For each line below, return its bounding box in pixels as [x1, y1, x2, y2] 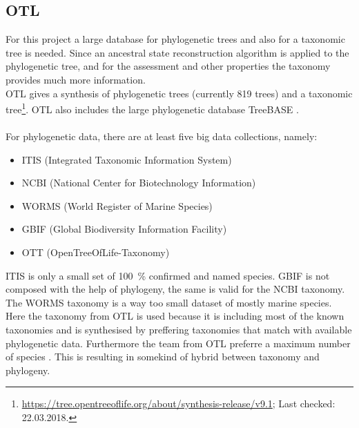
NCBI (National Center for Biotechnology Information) [21, 175, 256, 190]
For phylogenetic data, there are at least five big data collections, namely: [6, 129, 318, 144]
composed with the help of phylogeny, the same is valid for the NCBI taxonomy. [6, 282, 345, 296]
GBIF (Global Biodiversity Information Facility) [21, 222, 227, 236]
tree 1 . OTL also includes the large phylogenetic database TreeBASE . [6, 100, 299, 116]
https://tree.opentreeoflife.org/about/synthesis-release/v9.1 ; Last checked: [21, 396, 336, 411]
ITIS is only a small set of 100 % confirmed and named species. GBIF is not [6, 268, 330, 282]
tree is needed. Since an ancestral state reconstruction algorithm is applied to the [6, 45, 349, 59]
